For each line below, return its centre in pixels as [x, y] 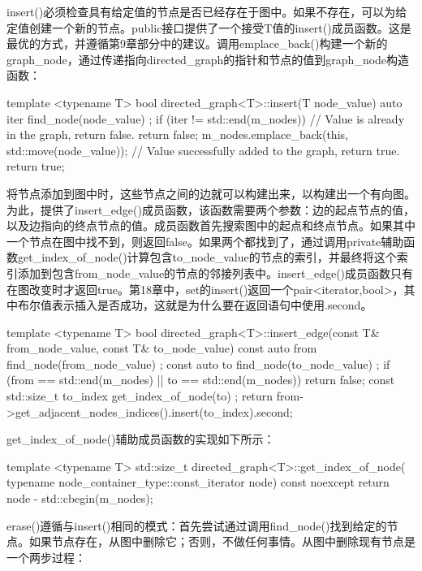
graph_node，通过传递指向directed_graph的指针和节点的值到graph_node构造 [208, 59]
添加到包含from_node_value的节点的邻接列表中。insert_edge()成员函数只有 [215, 273]
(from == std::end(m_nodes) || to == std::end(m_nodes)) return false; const [201, 380]
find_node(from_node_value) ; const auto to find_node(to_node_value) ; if [198, 363]
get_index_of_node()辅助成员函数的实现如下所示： [141, 439]
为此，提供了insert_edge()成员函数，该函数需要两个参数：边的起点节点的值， [211, 209]
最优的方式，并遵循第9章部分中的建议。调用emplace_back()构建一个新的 [197, 43]
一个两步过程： [46, 557]
